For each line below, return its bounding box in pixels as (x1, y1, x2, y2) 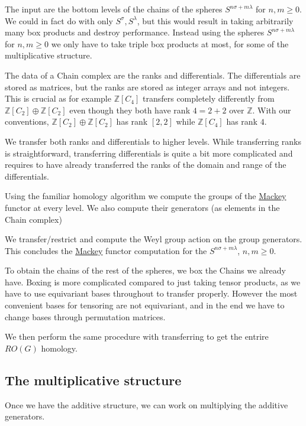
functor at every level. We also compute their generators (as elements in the (5, 201, 280, 213)
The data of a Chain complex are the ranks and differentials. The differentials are (5, 69, 301, 81)
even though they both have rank (69, 103, 191, 116)
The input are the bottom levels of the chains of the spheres (5, 3, 223, 15)
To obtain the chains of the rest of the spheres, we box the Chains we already (5, 264, 286, 277)
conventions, (5, 115, 49, 128)
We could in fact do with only (5, 14, 113, 27)
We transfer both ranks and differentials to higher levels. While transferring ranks (5, 135, 301, 147)
